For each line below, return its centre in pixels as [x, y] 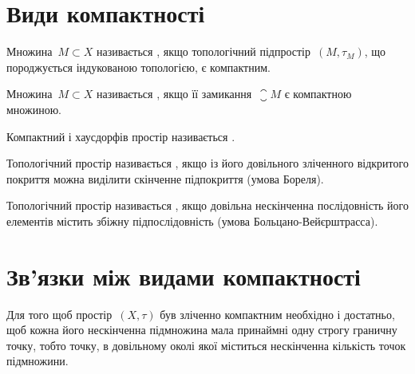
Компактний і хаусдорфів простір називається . [121, 136]
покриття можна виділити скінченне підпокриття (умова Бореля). [165, 178]
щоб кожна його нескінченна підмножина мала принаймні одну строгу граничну [202, 330]
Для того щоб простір [59, 314]
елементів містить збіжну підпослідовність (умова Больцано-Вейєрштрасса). [192, 220]
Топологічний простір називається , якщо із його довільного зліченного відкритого [207, 163]
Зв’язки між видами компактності [184, 276]
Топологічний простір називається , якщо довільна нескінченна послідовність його [208, 205]
